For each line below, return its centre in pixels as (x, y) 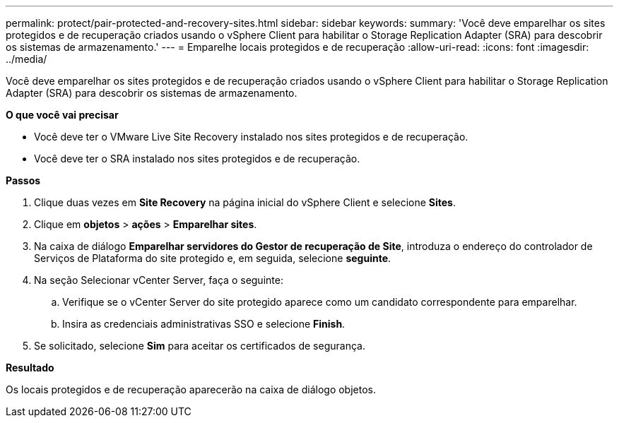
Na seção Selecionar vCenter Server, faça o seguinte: (159, 280)
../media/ (26, 59)
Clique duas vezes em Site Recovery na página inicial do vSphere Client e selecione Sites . (245, 202)
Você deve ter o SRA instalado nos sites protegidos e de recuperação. (197, 159)
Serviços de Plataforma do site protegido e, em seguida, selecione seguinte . (213, 258)
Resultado (30, 368)
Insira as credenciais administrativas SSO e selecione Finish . (204, 324)
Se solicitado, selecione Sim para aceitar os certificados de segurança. (200, 346)
